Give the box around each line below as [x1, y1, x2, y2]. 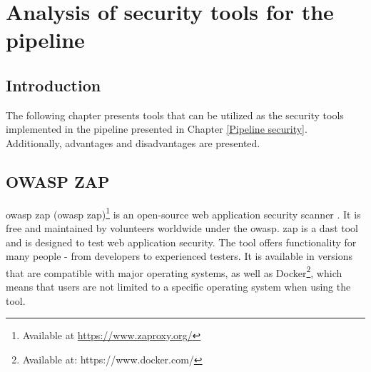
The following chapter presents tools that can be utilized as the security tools [6, 107, 344, 122]
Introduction [6, 74, 101, 96]
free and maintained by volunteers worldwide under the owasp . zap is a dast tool [6, 221, 359, 235]
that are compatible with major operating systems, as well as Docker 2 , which [6, 263, 342, 280]
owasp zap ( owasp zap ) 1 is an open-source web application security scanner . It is [6, 204, 361, 221]
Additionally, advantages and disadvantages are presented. [6, 135, 260, 150]
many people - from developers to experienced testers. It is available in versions [6, 248, 352, 263]
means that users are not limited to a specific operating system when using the [6, 279, 351, 294]
